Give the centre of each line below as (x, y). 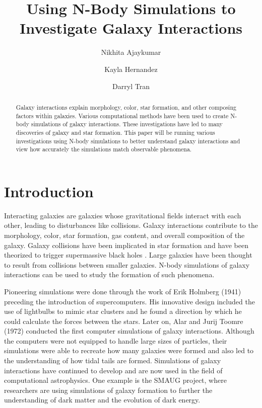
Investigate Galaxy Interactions (131, 28)
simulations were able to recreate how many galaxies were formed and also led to (129, 350)
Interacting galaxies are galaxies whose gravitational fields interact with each (123, 215)
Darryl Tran (131, 86)
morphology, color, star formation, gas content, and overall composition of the (124, 235)
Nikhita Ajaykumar (131, 52)
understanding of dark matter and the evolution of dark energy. (102, 400)
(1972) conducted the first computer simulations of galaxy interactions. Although (129, 331)
